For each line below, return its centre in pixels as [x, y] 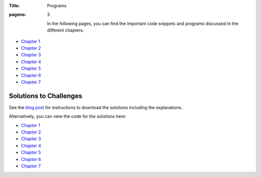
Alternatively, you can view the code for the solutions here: [68, 116]
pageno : [18, 15]
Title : [14, 6]
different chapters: [65, 30]
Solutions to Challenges [46, 96]
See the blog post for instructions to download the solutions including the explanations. [96, 107]
